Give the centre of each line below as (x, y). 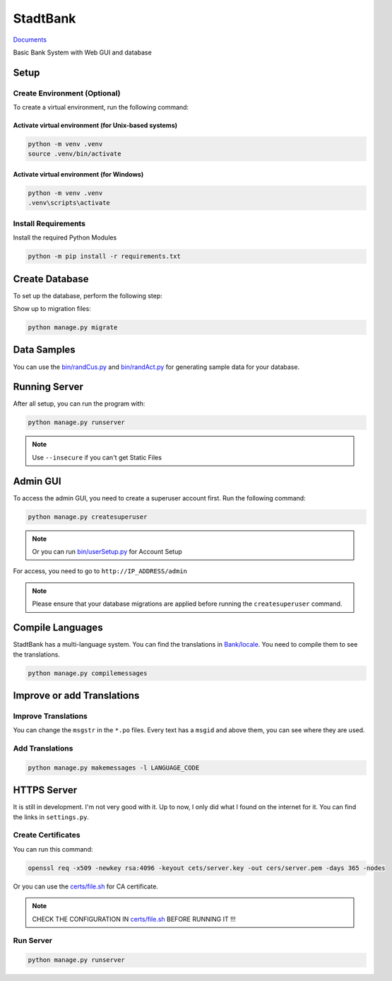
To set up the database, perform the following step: (88, 295)
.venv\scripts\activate (69, 203)
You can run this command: (53, 849)
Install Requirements (49, 223)
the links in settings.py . (51, 817)
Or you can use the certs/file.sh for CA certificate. (86, 886)
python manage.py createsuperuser (88, 517)
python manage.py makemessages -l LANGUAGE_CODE (114, 768)
